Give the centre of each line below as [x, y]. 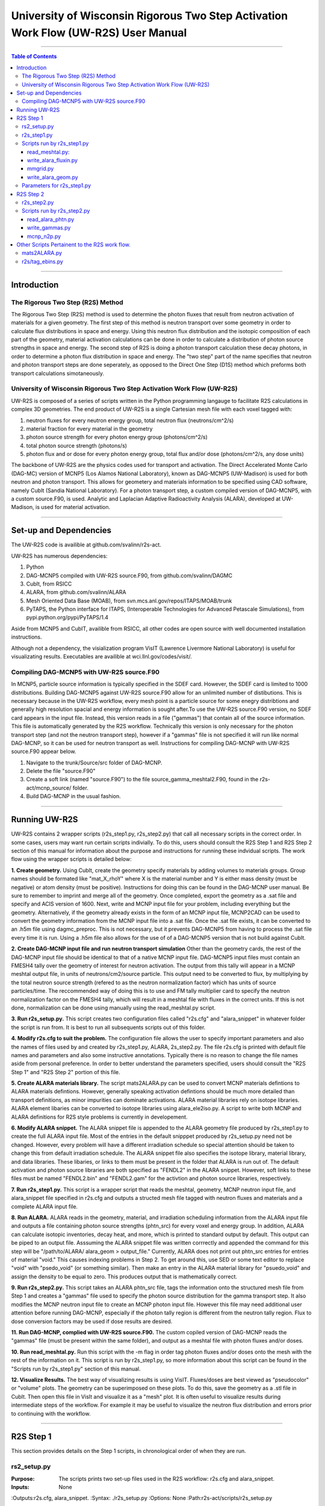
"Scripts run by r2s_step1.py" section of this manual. [76, 1369]
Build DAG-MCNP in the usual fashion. [73, 796]
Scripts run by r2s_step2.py [56, 211]
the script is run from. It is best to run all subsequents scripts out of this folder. [108, 1027]
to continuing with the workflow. [51, 1413]
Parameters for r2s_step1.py [57, 186]
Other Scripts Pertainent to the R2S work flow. [73, 245]
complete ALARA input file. [45, 1206]
